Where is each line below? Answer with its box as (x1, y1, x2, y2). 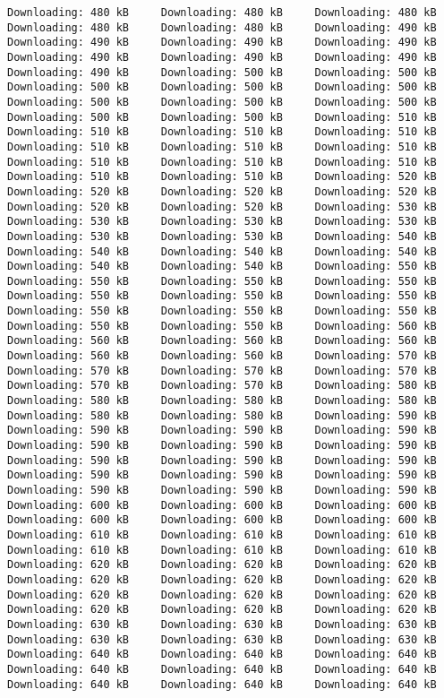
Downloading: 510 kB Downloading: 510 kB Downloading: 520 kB (7, 170, 437, 184)
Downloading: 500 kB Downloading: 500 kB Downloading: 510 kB (7, 110, 437, 124)
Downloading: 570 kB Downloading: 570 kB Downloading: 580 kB (7, 379, 437, 392)
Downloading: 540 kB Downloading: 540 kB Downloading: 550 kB (7, 260, 437, 273)
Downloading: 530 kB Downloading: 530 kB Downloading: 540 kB (7, 229, 437, 243)
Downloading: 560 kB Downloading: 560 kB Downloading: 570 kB (7, 349, 437, 363)
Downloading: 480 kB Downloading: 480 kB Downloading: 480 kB (7, 6, 437, 19)
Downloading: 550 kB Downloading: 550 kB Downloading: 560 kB (7, 319, 437, 332)
